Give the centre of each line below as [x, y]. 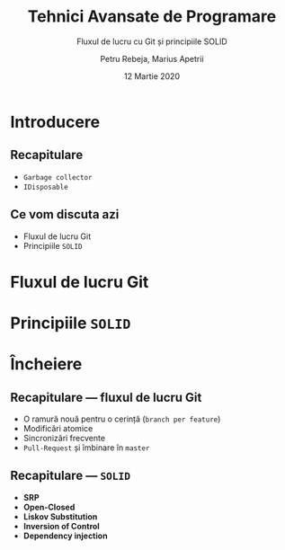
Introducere [55, 122]
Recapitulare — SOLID [71, 476]
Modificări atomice [58, 428]
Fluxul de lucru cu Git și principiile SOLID [152, 41]
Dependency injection [65, 536]
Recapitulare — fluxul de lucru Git [106, 397]
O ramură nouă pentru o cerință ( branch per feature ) [122, 419]
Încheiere [46, 364]
